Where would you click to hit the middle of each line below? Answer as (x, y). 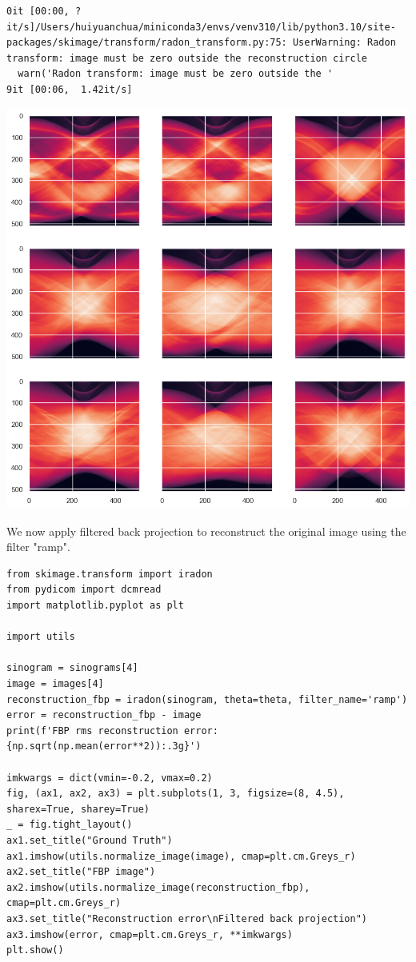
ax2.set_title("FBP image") (81, 872)
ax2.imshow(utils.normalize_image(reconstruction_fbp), (158, 887)
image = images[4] (55, 684)
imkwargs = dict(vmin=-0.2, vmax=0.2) (110, 778)
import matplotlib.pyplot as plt (95, 606)
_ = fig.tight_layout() (70, 825)
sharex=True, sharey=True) (78, 809)
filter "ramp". (38, 547)
